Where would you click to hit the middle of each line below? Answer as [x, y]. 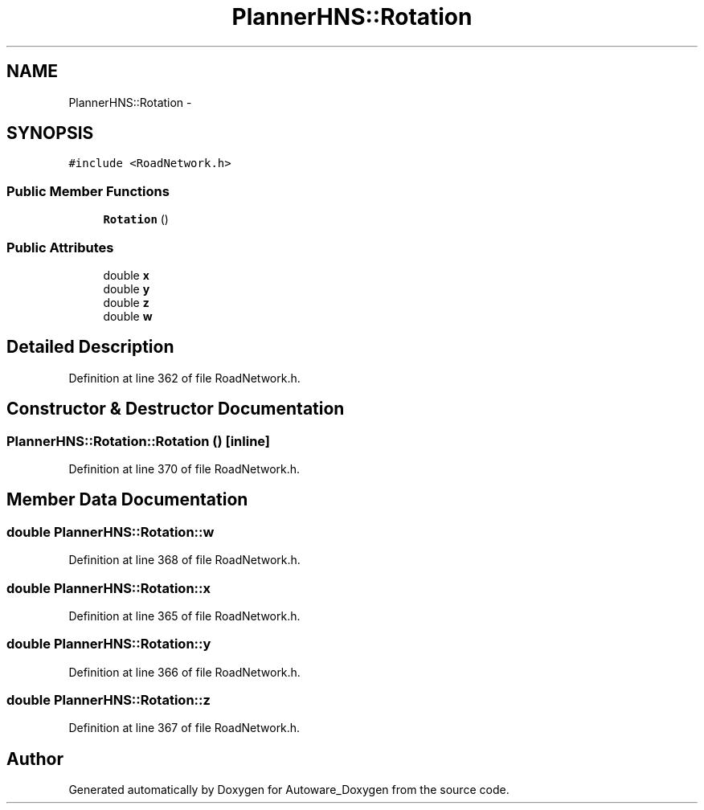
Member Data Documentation [127, 500]
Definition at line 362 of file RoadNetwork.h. [184, 378]
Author [35, 759]
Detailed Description [90, 347]
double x [126, 275]
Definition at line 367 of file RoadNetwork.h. [184, 728]
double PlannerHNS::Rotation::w [111, 532]
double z [126, 302]
